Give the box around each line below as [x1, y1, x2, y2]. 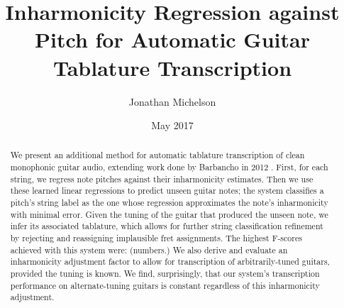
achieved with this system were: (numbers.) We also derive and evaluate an [10, 243, 288, 255]
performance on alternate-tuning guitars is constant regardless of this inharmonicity [10, 279, 320, 291]
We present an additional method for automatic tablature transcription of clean [10, 149, 305, 161]
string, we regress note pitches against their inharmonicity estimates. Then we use [10, 172, 314, 185]
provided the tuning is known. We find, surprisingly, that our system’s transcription [10, 268, 320, 280]
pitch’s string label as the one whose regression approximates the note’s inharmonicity [10, 197, 328, 209]
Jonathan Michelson [128, 94, 216, 109]
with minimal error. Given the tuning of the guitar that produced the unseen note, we [10, 208, 328, 220]
